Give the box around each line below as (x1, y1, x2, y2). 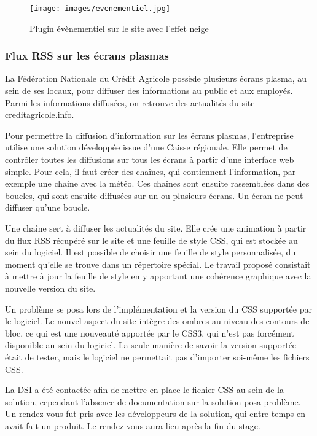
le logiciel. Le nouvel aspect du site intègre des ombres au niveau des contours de (5, 314, 310, 327)
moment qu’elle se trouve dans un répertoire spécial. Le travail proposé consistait (5, 257, 311, 270)
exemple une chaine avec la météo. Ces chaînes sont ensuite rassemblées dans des (5, 177, 310, 190)
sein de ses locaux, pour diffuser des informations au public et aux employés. (5, 84, 293, 97)
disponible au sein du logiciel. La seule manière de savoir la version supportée (5, 338, 297, 351)
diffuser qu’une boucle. (5, 201, 90, 214)
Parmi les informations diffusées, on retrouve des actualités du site (5, 96, 255, 109)
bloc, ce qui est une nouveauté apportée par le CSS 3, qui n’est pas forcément (5, 326, 294, 339)
